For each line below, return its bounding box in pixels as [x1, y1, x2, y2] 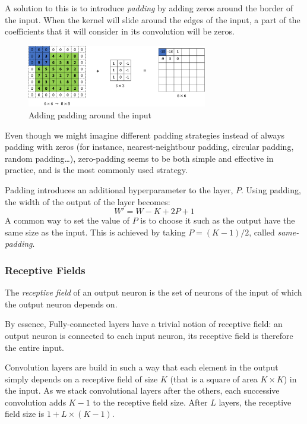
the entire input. [5, 341, 65, 353]
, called [249, 225, 275, 238]
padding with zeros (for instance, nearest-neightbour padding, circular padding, [5, 140, 294, 153]
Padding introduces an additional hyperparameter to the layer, [5, 183, 233, 196]
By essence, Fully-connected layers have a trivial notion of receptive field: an [5, 318, 283, 330]
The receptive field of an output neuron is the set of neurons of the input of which [5, 286, 302, 299]
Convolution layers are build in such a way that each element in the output [5, 361, 278, 373]
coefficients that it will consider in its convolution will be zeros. [5, 25, 235, 37]
